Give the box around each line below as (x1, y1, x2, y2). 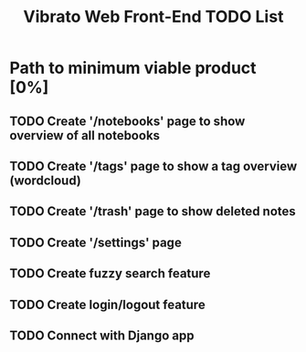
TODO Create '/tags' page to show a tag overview (9, 158, 298, 174)
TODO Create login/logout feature (9, 296, 206, 312)
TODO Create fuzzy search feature (9, 266, 211, 282)
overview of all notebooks (9, 128, 161, 143)
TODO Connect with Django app (9, 327, 195, 343)
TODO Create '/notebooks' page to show (9, 113, 246, 129)
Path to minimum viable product (9, 57, 258, 78)
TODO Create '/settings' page (9, 234, 183, 250)
